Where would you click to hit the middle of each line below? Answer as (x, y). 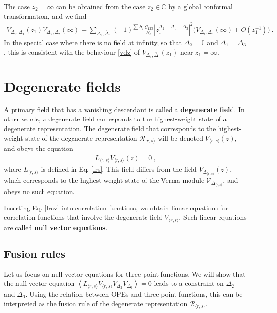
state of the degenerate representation (81, 138)
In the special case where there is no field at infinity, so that (93, 42)
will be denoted (180, 138)
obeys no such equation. (39, 191)
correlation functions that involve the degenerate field (83, 217)
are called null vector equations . (56, 227)
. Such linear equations (213, 217)
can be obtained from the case (101, 6)
